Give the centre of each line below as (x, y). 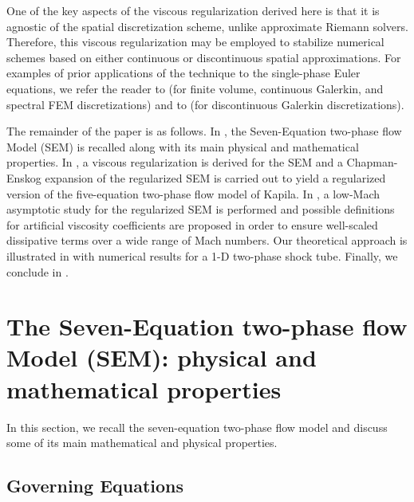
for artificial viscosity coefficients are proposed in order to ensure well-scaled (192, 224)
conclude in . (37, 271)
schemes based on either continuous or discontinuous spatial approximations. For (204, 57)
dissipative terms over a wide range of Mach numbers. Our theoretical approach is (207, 240)
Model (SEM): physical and (162, 357)
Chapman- (372, 162)
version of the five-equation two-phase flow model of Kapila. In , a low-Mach (193, 193)
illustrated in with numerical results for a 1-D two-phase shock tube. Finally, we (202, 255)
